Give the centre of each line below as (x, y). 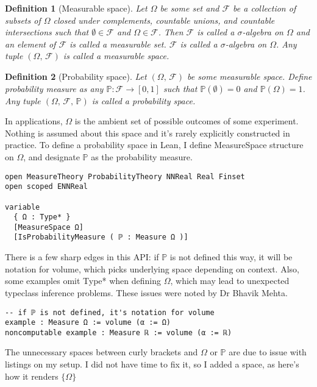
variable (23, 207)
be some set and (190, 8)
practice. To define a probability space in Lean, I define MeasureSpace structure (154, 145)
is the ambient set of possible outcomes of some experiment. (187, 121)
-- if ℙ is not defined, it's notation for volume (110, 312)
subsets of (23, 20)
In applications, (34, 121)
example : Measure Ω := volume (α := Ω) (88, 323)
